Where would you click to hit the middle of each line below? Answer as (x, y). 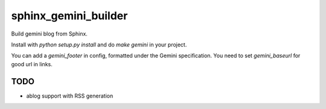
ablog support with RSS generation (70, 96)
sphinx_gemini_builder (69, 16)
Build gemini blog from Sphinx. (49, 34)
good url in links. (32, 64)
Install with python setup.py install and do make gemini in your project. (99, 45)
